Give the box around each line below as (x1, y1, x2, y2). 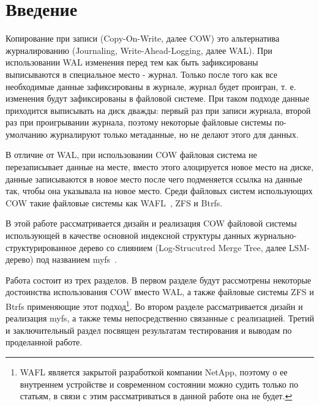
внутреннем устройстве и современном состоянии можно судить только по (20, 377, 299, 390)
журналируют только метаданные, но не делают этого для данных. (50, 127, 299, 140)
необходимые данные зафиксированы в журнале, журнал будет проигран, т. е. (6, 80, 296, 92)
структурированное (6, 241, 77, 254)
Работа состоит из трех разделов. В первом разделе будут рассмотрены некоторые (6, 273, 312, 286)
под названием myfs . (36, 253, 118, 266)
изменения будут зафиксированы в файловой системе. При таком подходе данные (6, 92, 309, 105)
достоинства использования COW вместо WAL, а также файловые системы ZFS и (6, 285, 314, 298)
